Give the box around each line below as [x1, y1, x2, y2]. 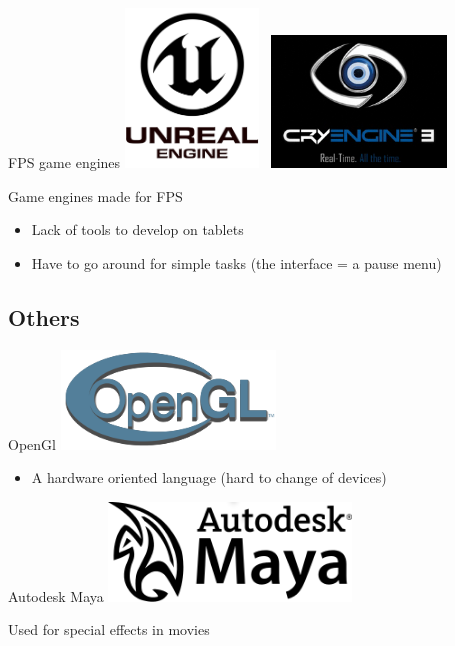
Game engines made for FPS [8, 185, 183, 206]
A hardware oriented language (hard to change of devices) [31, 467, 387, 488]
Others [8, 301, 80, 332]
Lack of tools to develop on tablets [31, 219, 244, 240]
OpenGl [8, 433, 56, 454]
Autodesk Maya [8, 585, 104, 606]
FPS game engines [8, 152, 121, 172]
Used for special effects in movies [8, 619, 210, 640]
